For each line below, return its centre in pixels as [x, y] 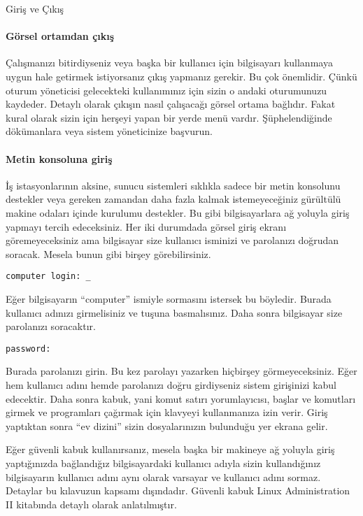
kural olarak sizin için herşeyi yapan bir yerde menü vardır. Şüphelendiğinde [169, 117]
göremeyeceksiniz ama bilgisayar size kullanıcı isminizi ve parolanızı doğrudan [172, 240]
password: [28, 349]
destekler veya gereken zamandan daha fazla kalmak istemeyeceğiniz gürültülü [173, 199]
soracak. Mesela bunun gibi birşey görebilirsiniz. [108, 253]
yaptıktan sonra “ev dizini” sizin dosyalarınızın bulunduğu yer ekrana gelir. [167, 425]
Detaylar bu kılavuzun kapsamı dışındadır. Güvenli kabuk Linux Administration [178, 490]
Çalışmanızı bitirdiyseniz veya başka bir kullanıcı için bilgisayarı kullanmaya [169, 63]
